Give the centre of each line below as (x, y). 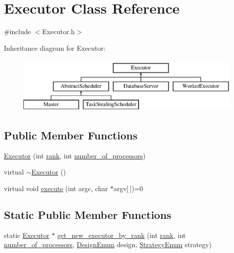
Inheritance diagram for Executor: (55, 48)
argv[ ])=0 (128, 188)
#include (18, 31)
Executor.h (58, 31)
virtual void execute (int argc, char (56, 188)
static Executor (27, 235)
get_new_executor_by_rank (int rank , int (122, 235)
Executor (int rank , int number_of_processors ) (75, 155)
